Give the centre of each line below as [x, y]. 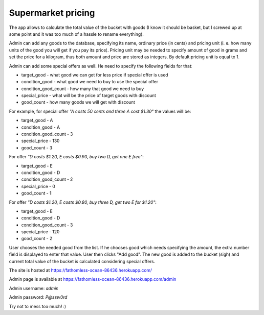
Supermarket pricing [52, 13]
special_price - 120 [40, 232]
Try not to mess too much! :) [37, 306]
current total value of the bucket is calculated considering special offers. [82, 261]
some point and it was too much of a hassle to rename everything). [77, 34]
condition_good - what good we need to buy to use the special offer [90, 82]
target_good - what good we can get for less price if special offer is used [95, 75]
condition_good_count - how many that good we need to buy [83, 89]
